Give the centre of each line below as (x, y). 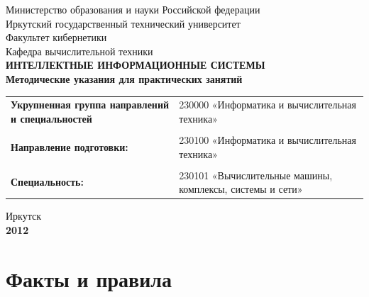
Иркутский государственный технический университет (123, 23)
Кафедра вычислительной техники (79, 51)
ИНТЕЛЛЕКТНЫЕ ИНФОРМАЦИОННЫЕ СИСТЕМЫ (136, 65)
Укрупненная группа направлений (90, 105)
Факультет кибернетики (56, 37)
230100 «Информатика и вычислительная (268, 140)
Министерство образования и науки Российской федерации (133, 9)
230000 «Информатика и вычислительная (268, 105)
